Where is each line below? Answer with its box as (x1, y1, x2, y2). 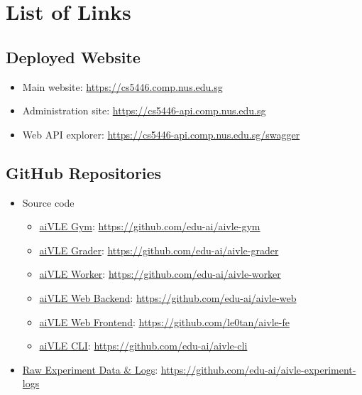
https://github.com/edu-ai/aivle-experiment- (160, 362, 356, 377)
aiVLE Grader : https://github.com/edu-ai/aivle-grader (39, 242, 279, 257)
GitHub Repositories (6, 161, 162, 183)
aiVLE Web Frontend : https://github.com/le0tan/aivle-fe (39, 314, 290, 329)
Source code (22, 195, 75, 210)
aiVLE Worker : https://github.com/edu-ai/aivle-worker (39, 266, 281, 281)
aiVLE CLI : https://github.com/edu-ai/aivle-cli (39, 338, 248, 353)
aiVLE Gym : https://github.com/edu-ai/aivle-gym (39, 219, 260, 234)
